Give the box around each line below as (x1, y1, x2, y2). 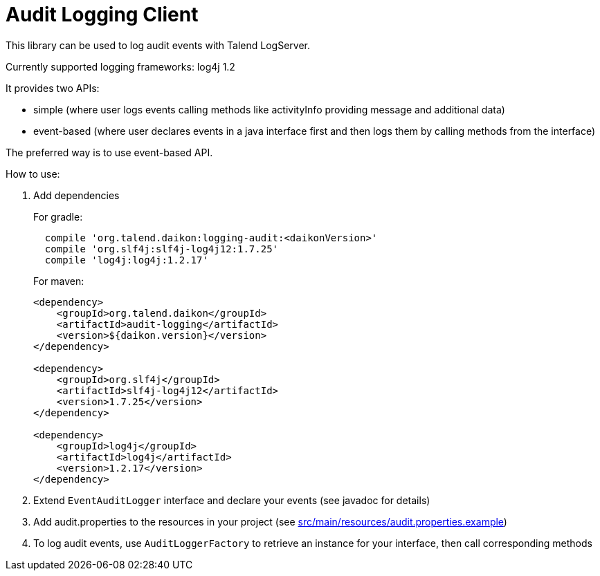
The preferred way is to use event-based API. (6, 146, 213, 158)
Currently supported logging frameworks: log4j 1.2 (6, 60, 235, 73)
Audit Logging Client (6, 3, 199, 26)
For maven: (33, 275, 84, 287)
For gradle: (33, 210, 83, 223)
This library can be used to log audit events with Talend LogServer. (6, 39, 310, 51)
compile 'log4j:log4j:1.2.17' (44, 254, 208, 266)
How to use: (6, 167, 60, 180)
